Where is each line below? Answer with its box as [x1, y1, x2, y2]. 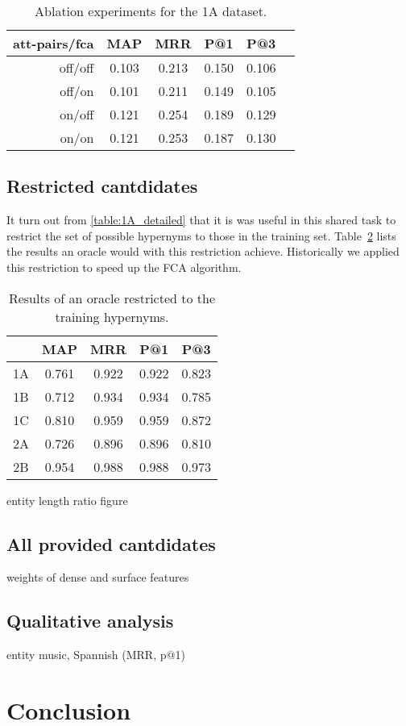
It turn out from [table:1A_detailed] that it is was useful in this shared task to [6, 211, 396, 228]
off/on [60, 81, 94, 100]
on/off [60, 105, 94, 123]
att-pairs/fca [13, 34, 94, 52]
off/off [59, 58, 94, 77]
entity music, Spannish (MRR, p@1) [6, 646, 185, 663]
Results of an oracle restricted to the [8, 288, 216, 307]
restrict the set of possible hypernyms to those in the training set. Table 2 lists [6, 227, 396, 244]
